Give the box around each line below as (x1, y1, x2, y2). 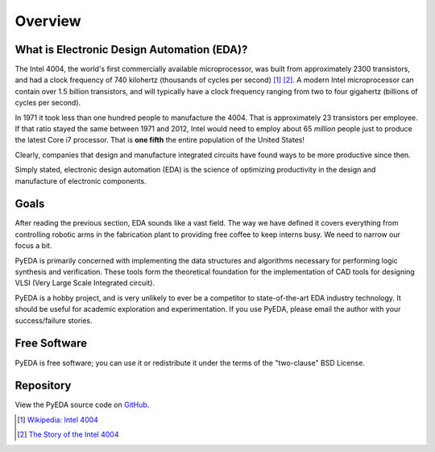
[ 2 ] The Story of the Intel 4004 (17, 429, 119, 439)
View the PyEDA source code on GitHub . (14, 400, 150, 410)
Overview (14, 12, 81, 30)
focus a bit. (14, 241, 52, 251)
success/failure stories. (14, 315, 93, 326)
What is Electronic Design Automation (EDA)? (14, 43, 248, 56)
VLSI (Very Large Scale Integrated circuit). (14, 278, 155, 288)
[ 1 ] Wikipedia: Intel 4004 (17, 415, 98, 425)
